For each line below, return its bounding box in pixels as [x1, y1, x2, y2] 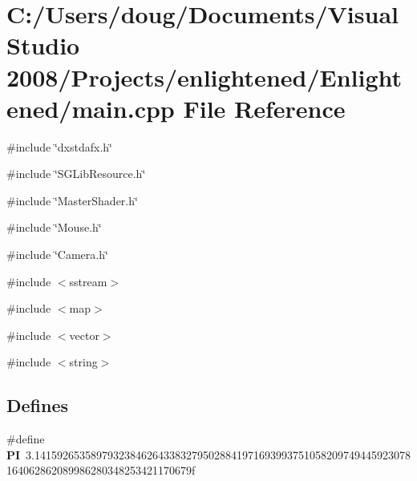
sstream [69, 273, 107, 289]
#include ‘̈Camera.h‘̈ [6, 246, 108, 263]
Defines [6, 393, 69, 418]
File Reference [183, 91, 346, 124]
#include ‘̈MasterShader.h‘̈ [6, 192, 138, 208]
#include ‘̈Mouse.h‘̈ [6, 219, 102, 236]
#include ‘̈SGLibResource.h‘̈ [6, 165, 146, 182]
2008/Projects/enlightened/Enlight [6, 60, 403, 93]
